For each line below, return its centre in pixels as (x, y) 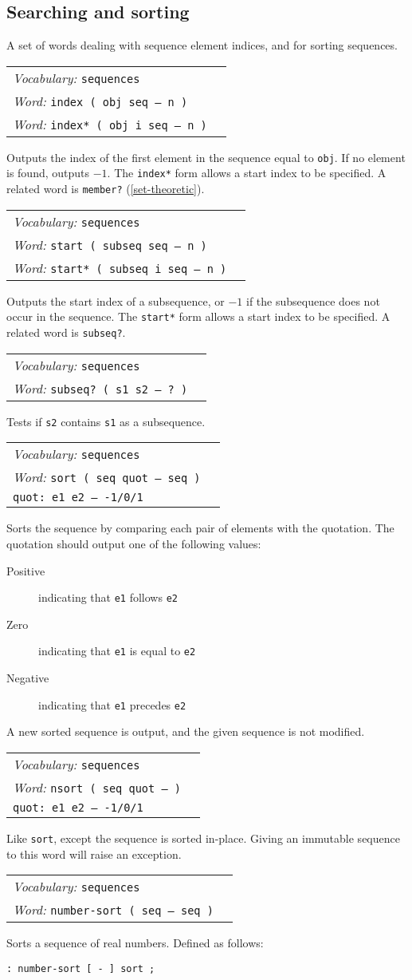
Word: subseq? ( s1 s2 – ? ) (100, 388)
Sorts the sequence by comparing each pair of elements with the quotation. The (200, 528)
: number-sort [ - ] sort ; (81, 968)
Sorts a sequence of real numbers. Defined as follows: (135, 943)
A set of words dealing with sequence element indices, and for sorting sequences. (202, 45)
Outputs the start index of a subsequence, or (116, 300)
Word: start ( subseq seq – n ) (110, 244)
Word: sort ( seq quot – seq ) (107, 477)
